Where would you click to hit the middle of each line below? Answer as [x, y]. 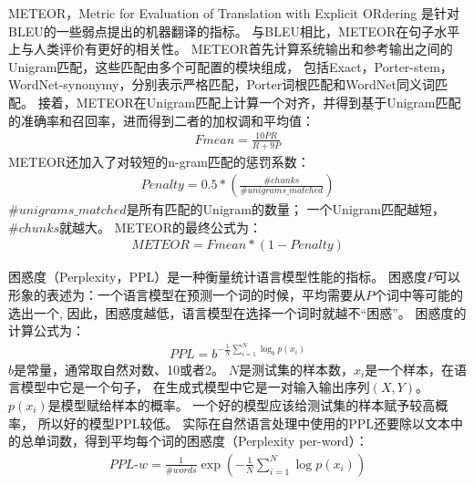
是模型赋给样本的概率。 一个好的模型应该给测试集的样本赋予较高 [242, 405]
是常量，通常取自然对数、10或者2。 [119, 369]
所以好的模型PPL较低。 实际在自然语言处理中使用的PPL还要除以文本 [244, 423]
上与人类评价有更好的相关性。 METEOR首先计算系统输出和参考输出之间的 [231, 49]
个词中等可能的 [418, 294]
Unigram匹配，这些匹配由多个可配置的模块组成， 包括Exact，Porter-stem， [231, 66]
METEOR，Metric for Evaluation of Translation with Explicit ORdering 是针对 [234, 13]
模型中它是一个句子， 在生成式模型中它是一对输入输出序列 [195, 387]
